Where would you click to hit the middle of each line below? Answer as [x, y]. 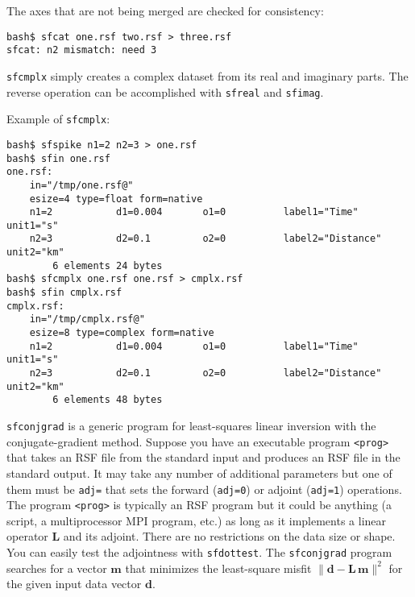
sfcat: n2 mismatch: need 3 [82, 50]
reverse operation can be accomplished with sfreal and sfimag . [165, 91]
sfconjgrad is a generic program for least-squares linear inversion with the [191, 425]
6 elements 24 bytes [108, 265]
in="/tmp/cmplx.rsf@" [87, 319]
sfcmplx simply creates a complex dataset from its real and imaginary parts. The [207, 75]
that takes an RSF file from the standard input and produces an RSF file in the [203, 457]
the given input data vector [74, 584]
